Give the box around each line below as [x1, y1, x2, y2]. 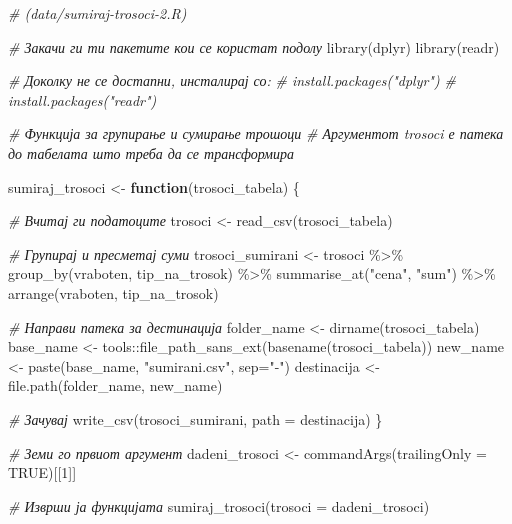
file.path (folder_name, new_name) [8, 375, 223, 396]
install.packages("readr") [8, 89, 157, 110]
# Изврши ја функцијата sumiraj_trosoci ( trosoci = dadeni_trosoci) [8, 495, 430, 516]
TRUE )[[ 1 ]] [8, 462, 77, 483]
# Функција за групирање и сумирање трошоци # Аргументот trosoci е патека [8, 123, 504, 144]
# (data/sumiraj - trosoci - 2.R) [8, 3, 187, 23]
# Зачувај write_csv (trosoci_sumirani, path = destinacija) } [8, 408, 383, 429]
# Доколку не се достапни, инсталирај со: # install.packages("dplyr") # [8, 70, 456, 91]
